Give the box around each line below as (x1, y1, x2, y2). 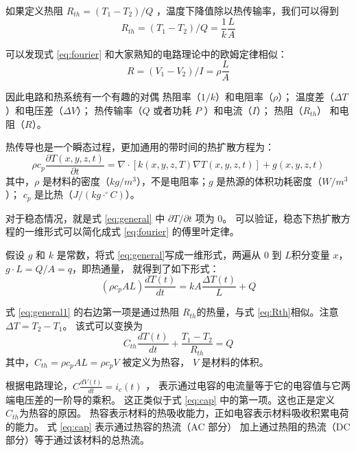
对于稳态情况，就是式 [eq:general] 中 (5, 210, 165, 225)
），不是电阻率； (136, 173, 209, 188)
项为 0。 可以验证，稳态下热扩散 (195, 210, 342, 225)
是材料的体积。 (201, 354, 269, 368)
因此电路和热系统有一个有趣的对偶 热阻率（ (5, 89, 201, 104)
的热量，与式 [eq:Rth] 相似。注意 (196, 305, 339, 319)
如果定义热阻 (5, 3, 63, 17)
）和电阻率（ (215, 89, 273, 104)
